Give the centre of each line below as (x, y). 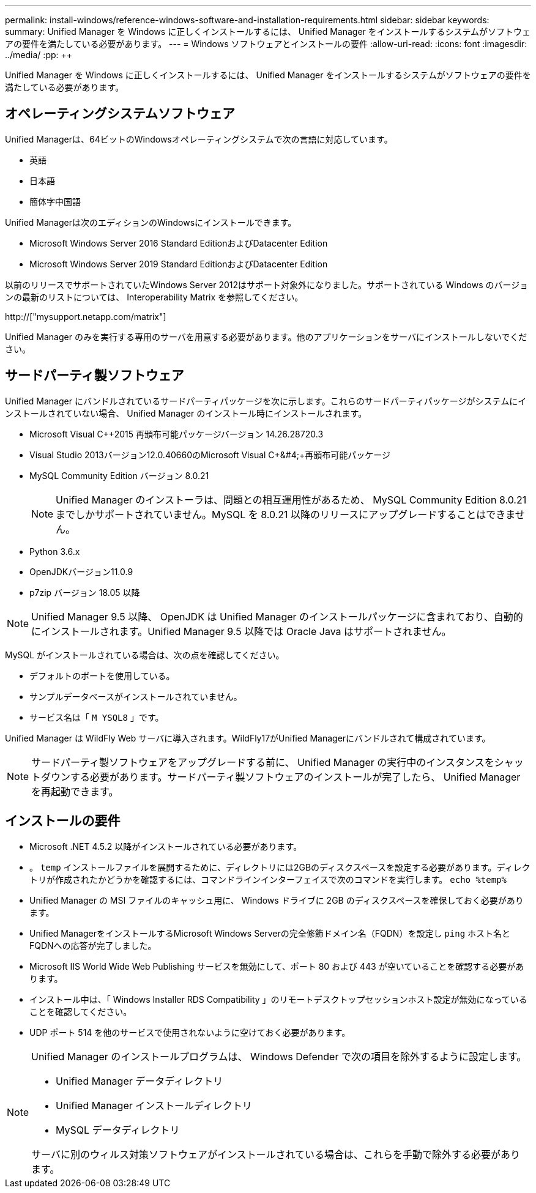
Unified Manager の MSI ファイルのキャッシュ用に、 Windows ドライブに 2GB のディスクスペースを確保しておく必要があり (277, 900)
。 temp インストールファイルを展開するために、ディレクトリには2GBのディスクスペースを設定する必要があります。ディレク (280, 867)
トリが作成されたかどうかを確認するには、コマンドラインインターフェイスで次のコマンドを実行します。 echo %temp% (268, 879)
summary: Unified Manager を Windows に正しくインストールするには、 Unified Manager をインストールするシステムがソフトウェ (268, 32)
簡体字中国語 (55, 201)
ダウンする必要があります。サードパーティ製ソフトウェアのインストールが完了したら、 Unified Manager (281, 777)
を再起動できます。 (75, 791)
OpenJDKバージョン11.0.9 (81, 571)
